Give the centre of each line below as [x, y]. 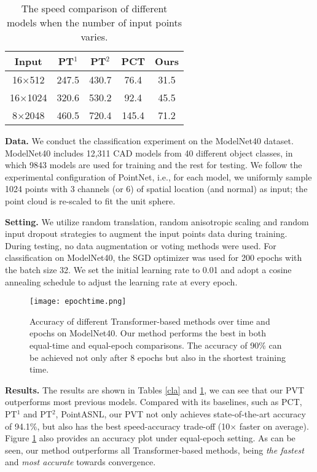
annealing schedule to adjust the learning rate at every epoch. [121, 281]
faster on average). [274, 426]
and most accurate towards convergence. [80, 462]
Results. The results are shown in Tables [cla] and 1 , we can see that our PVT [155, 389]
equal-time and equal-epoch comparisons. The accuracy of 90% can [156, 345]
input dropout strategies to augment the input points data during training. [146, 234]
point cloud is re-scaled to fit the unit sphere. [90, 200]
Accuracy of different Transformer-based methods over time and [150, 321]
